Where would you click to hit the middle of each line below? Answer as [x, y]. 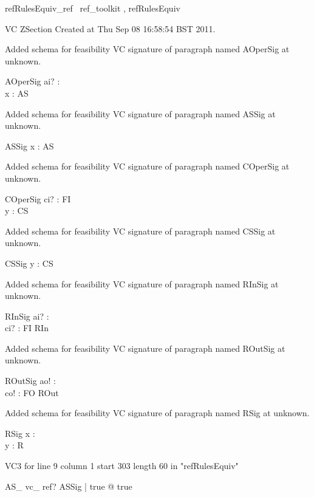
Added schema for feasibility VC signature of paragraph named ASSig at [140, 113]
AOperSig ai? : [32, 81]
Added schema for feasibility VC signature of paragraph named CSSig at [140, 231]
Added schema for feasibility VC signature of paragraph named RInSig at [142, 283]
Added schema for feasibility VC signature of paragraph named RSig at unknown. [157, 413]
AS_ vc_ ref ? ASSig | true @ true [69, 486]
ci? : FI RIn [27, 328]
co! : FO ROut [32, 392]
